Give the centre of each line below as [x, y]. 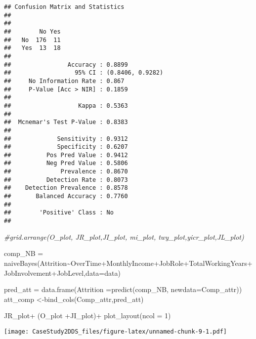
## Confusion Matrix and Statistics [64, 7]
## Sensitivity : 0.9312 [66, 139]
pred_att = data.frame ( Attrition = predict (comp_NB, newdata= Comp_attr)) [123, 289]
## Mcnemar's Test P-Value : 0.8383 [66, 122]
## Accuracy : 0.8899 [66, 64]
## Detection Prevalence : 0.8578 [66, 188]
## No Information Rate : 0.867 [64, 81]
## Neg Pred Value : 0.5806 [66, 163]
